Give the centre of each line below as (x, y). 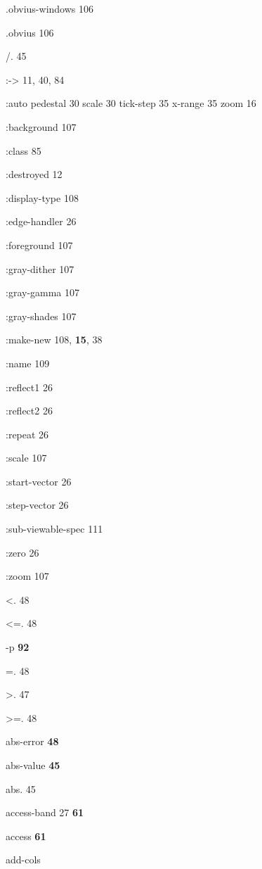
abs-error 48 (32, 741)
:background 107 (41, 126)
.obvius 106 (30, 32)
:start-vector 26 (39, 481)
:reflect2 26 (29, 411)
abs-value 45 (33, 765)
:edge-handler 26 (41, 221)
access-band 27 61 (45, 812)
